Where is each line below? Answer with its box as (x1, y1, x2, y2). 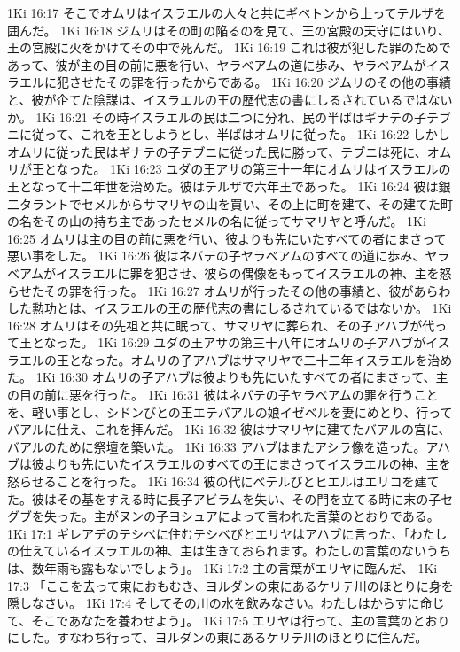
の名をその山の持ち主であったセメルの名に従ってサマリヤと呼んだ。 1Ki (7, 212, 426, 230)
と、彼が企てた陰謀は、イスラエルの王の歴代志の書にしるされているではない (7, 89, 453, 108)
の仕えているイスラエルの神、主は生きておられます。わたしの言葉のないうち (7, 541, 452, 560)
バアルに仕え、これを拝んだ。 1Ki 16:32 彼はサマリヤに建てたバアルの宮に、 (7, 420, 451, 439)
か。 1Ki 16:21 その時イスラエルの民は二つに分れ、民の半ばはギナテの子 (7, 107, 427, 126)
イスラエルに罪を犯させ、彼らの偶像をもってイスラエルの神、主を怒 (56, 263, 452, 282)
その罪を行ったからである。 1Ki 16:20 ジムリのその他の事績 (105, 73, 452, 91)
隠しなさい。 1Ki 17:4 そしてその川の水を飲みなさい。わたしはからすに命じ (7, 594, 445, 612)
